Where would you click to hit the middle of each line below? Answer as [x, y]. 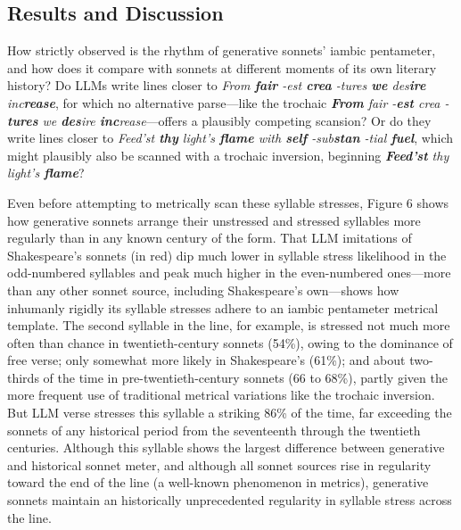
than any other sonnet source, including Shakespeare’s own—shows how [203, 290]
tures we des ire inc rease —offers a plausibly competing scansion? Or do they [219, 120]
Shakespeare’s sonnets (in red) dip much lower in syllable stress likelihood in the [227, 255]
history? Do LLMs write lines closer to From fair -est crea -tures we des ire [217, 85]
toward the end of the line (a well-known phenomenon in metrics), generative [218, 482]
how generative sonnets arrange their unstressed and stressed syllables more [214, 220]
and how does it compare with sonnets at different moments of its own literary [222, 67]
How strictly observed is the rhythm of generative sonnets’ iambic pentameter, [222, 50]
